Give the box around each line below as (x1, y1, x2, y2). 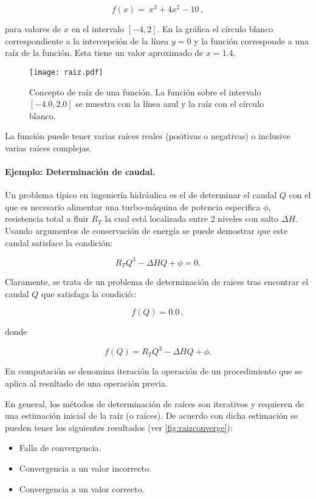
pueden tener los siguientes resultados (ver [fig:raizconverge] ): (5, 421, 233, 433)
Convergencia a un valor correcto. (19, 482, 145, 495)
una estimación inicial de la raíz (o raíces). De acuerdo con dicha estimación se (5, 409, 298, 422)
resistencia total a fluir (5, 212, 89, 225)
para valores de (5, 22, 61, 35)
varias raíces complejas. (5, 141, 92, 154)
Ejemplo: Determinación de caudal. (5, 165, 156, 178)
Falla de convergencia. (19, 441, 101, 454)
